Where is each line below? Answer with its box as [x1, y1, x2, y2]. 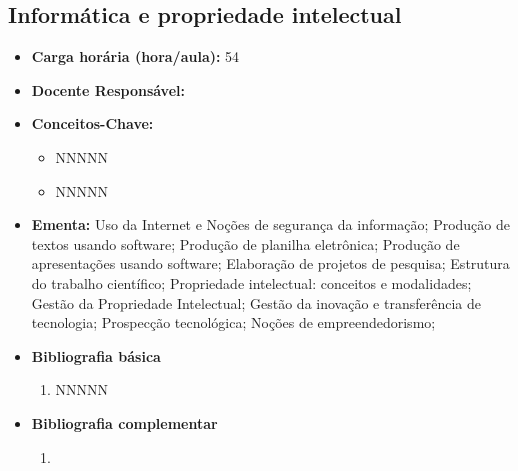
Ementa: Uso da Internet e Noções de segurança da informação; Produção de [31, 214, 510, 235]
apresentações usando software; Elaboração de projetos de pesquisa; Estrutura [31, 253, 510, 274]
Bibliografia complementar [31, 412, 218, 433]
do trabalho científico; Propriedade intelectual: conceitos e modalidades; [31, 272, 472, 293]
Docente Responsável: [31, 79, 185, 100]
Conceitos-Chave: [31, 113, 154, 134]
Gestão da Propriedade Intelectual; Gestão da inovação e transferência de [31, 292, 481, 313]
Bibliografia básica [31, 345, 161, 366]
